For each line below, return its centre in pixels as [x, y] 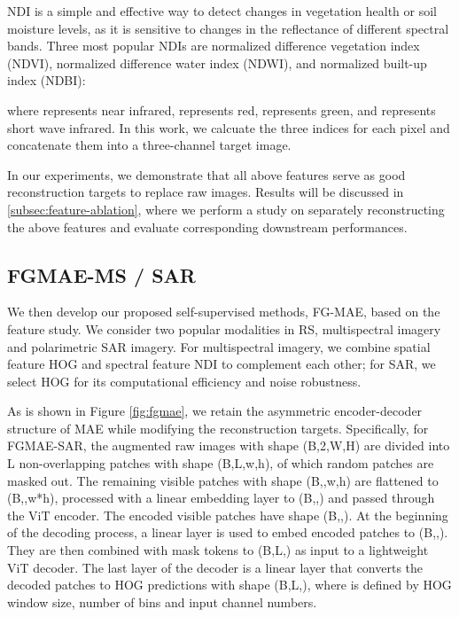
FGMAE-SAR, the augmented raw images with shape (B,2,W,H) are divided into [229, 445]
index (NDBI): [47, 80]
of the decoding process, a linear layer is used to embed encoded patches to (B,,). [228, 532]
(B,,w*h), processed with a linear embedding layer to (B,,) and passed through [221, 498]
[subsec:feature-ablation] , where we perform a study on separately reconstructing [226, 209]
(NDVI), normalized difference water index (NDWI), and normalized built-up [217, 62]
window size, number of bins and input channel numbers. [162, 601]
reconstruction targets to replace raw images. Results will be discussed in [206, 192]
